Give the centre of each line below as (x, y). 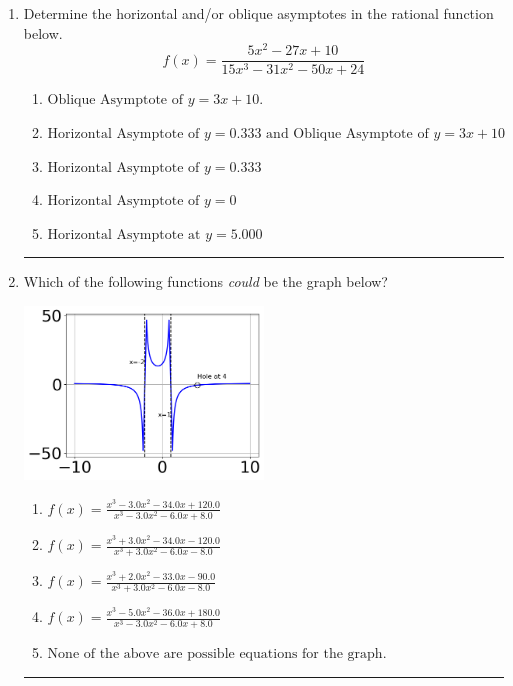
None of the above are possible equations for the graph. (217, 654)
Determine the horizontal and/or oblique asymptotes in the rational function (258, 13)
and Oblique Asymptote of (347, 133)
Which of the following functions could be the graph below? (205, 281)
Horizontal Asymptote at (124, 234)
